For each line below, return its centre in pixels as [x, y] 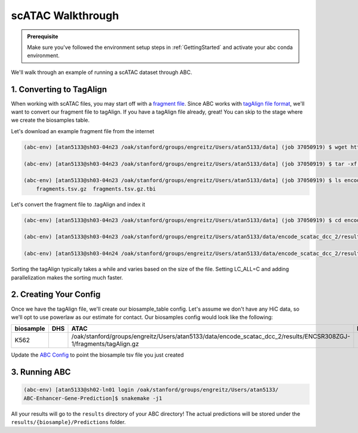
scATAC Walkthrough [65, 16]
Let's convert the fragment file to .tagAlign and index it [78, 204]
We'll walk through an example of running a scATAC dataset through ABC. [102, 72]
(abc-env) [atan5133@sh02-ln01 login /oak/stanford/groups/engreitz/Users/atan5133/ [151, 390]
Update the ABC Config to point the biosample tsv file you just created [98, 355]
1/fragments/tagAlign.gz [105, 344]
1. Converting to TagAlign [59, 89]
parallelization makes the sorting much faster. [67, 277]
